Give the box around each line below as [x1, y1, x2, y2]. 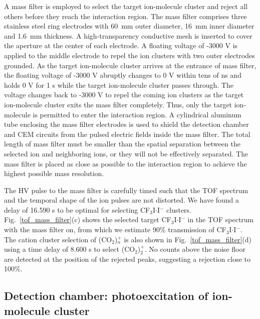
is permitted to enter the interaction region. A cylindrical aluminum [33, 109, 241, 119]
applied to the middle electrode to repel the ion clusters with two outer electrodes [4, 50, 255, 60]
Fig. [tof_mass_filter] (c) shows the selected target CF [4, 214, 171, 225]
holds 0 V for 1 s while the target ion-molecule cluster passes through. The [4, 79, 233, 90]
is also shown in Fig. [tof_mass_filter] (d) [124, 234, 252, 244]
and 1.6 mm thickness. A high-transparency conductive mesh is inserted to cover [4, 30, 252, 41]
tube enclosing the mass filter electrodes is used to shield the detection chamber [4, 119, 249, 129]
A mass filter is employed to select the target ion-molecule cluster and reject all [4, 1, 248, 11]
